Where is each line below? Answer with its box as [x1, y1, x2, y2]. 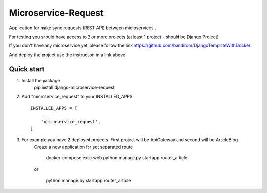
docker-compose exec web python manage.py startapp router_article [46, 155, 188, 161]
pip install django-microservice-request [34, 84, 115, 91]
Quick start [9, 65, 44, 73]
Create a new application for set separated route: [34, 144, 134, 150]
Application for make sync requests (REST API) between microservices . [9, 25, 156, 31]
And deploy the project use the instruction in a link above [9, 52, 126, 58]
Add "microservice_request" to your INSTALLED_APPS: [21, 94, 134, 100]
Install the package [21, 77, 60, 83]
